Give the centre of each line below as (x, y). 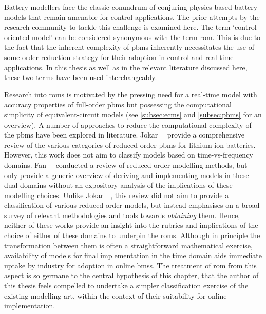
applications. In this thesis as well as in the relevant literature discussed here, (126, 67)
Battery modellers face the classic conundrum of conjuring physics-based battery (131, 7)
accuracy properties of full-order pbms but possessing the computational (118, 104)
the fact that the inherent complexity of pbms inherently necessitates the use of (129, 47)
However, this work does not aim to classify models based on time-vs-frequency (129, 155)
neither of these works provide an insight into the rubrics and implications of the (131, 225)
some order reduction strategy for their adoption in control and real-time (119, 57)
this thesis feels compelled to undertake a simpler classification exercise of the (126, 286)
